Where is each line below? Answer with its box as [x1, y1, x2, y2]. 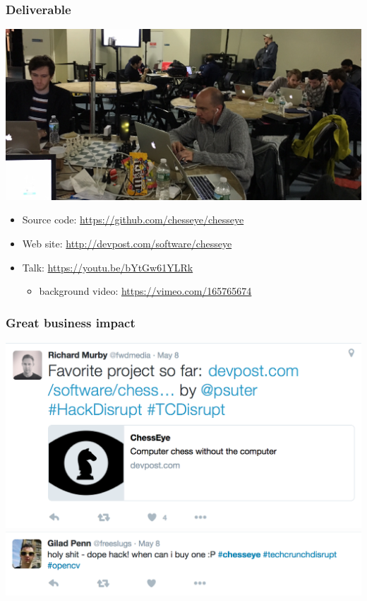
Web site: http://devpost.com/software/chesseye [22, 236, 232, 251]
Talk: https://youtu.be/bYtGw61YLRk [22, 259, 193, 274]
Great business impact [6, 313, 136, 331]
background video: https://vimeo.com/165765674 [39, 284, 252, 298]
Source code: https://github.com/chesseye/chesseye [22, 212, 244, 227]
